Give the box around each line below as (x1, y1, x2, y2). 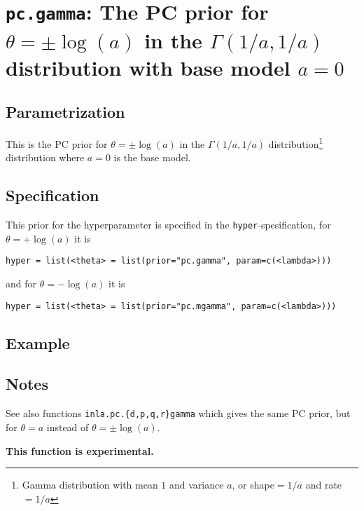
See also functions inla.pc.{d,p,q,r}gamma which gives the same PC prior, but (6, 406, 351, 421)
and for (6, 276, 37, 291)
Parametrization (6, 101, 125, 123)
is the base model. (113, 150, 191, 165)
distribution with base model (6, 53, 290, 81)
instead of (46, 419, 89, 434)
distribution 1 (268, 135, 323, 151)
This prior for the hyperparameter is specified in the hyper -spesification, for (6, 217, 331, 232)
